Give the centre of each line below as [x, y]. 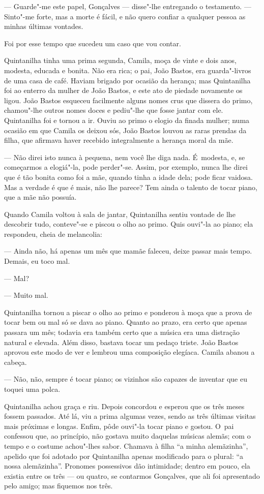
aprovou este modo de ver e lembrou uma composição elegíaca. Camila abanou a [129, 352]
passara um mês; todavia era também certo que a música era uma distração [122, 332]
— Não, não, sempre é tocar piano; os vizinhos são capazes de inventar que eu [126, 379]
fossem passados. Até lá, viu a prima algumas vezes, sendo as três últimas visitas [130, 416]
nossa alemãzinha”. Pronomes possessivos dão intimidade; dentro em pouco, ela [127, 466]
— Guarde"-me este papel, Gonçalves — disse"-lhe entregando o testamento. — [128, 6]
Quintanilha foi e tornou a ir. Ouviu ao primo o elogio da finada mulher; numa [127, 120]
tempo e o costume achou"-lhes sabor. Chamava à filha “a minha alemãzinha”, [126, 445]
